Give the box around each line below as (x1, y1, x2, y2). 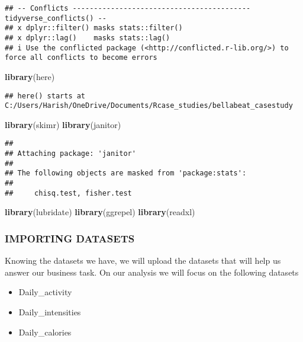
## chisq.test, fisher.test (5, 188, 132, 197)
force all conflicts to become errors (5, 53, 157, 62)
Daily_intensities (18, 305, 81, 318)
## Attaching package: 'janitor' (5, 149, 136, 158)
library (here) (5, 70, 55, 82)
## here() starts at (5, 91, 86, 100)
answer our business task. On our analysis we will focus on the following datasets (5, 266, 299, 278)
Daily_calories (18, 325, 72, 338)
